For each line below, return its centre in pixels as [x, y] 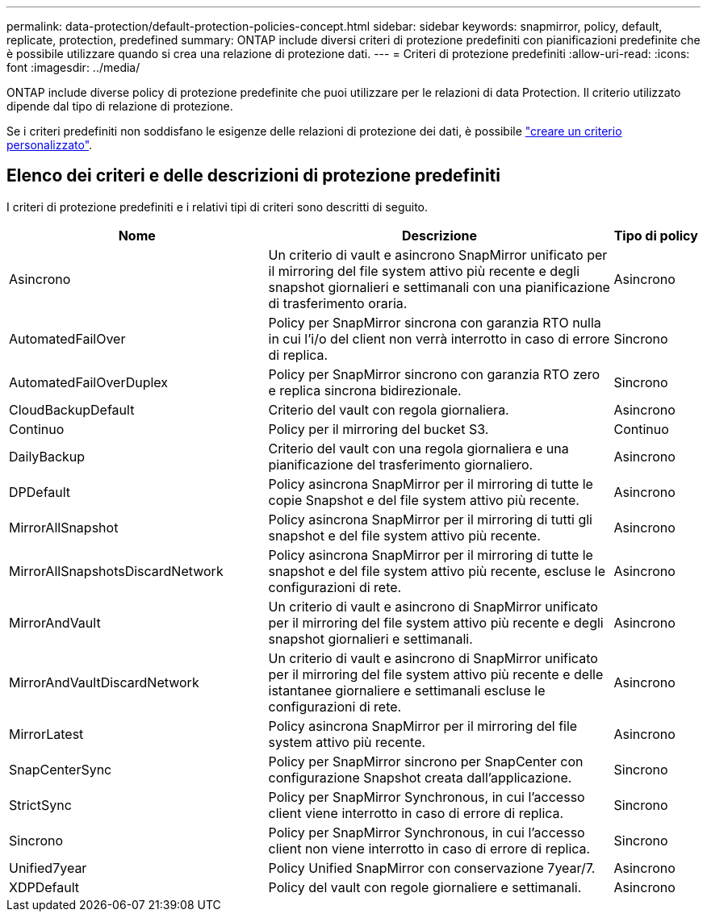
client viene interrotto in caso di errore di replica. [416, 813]
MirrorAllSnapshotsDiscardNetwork [116, 571]
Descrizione [439, 235]
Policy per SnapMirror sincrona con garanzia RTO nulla [435, 322]
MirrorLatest [46, 734]
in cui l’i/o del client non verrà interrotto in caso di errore [439, 338]
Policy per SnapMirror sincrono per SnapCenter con [426, 761]
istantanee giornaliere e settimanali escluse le [407, 690]
